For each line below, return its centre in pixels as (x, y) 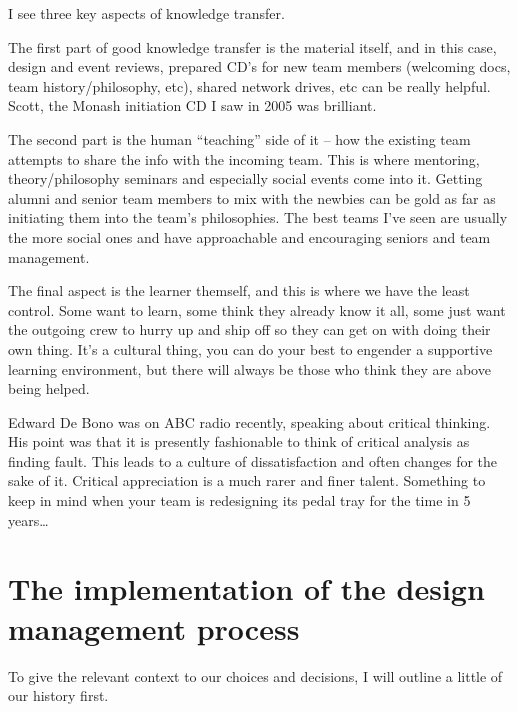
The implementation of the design (246, 588)
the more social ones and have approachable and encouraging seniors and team (249, 236)
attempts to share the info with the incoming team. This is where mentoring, (244, 158)
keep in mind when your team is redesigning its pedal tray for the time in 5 (239, 500)
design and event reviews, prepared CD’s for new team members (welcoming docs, (259, 66)
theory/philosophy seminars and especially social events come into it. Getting (245, 178)
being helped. (49, 388)
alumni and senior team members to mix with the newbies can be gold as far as (252, 197)
